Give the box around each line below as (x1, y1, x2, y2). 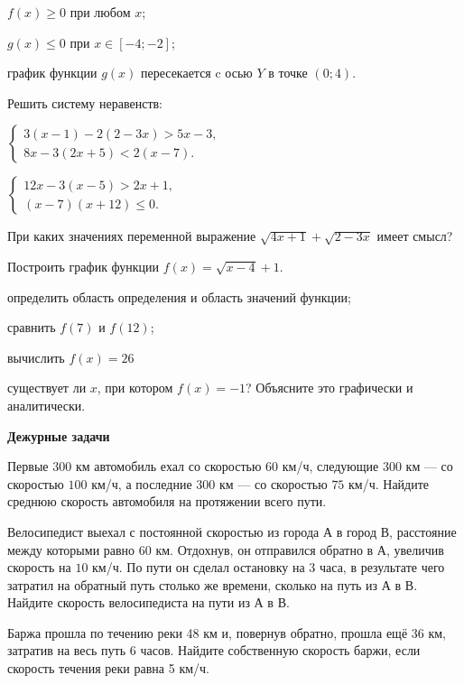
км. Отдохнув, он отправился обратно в (155, 540, 374, 559)
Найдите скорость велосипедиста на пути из (7, 593, 250, 612)
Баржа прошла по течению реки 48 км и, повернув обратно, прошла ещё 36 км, (7, 623, 446, 642)
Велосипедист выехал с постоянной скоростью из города (7, 522, 320, 541)
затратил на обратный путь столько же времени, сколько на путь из (7, 575, 378, 594)
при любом (70, 3, 131, 21)
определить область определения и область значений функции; (7, 287, 351, 306)
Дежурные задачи (7, 426, 110, 445)
